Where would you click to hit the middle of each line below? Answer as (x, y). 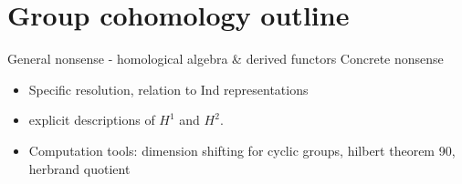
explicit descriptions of (92, 120)
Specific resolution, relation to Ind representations (168, 89)
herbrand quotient (79, 168)
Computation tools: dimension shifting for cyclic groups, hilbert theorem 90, (242, 150)
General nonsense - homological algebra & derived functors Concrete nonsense (226, 59)
